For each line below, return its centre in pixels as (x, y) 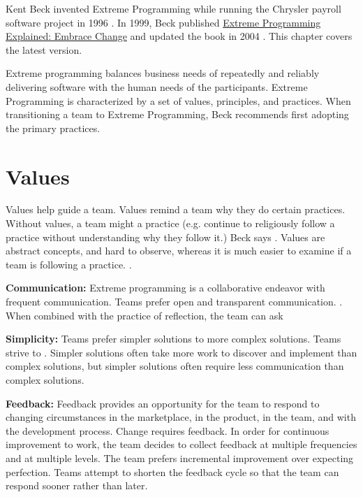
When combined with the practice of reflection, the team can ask (145, 315)
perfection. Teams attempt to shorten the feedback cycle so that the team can (172, 471)
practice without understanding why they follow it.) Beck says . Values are (165, 237)
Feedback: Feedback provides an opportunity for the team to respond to (163, 403)
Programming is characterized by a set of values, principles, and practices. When (178, 100)
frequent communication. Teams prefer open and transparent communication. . (174, 302)
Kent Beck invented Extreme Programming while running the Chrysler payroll (173, 8)
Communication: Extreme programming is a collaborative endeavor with (165, 288)
